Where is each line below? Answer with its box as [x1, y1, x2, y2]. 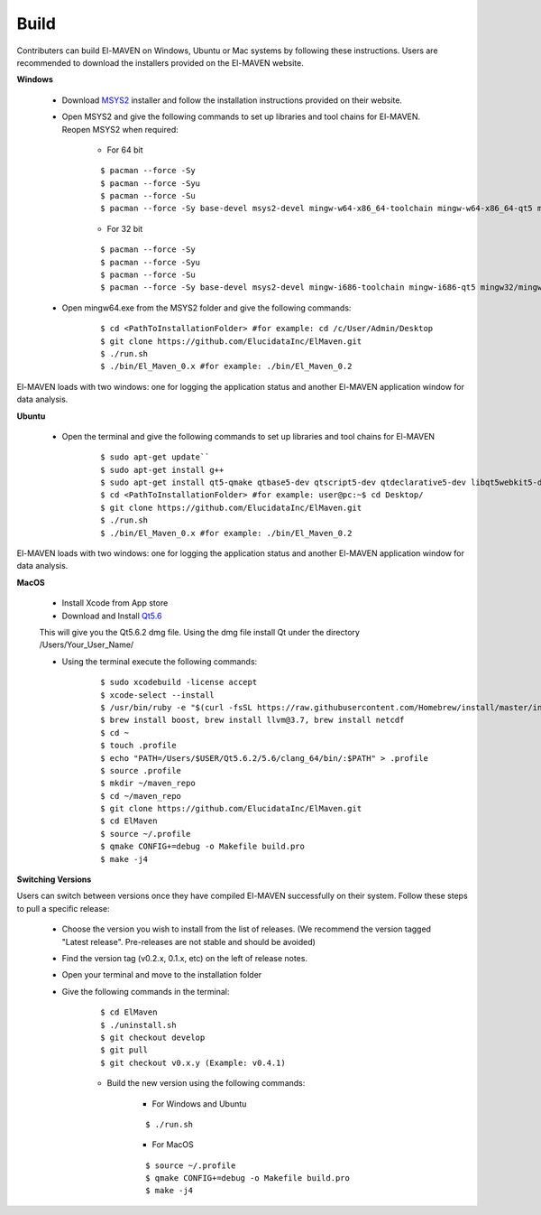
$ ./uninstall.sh [100, 1020, 177, 1030]
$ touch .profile [100, 740, 177, 751]
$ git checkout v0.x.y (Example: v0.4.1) [100, 1057, 286, 1068]
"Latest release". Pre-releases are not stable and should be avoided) [61, 936, 316, 947]
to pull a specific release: [16, 903, 110, 914]
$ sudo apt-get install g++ [100, 465, 225, 475]
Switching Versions [16, 874, 92, 885]
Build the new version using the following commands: [106, 1078, 306, 1089]
